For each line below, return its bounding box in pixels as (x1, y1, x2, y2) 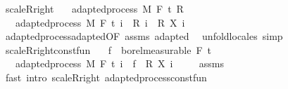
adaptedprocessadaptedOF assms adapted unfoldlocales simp (5, 29, 283, 43)
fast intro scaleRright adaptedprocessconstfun (5, 69, 207, 84)
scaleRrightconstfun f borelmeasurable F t (5, 42, 212, 57)
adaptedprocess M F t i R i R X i (15, 15, 185, 29)
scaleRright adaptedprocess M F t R (5, 1, 184, 15)
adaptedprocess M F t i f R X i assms (15, 56, 224, 71)
